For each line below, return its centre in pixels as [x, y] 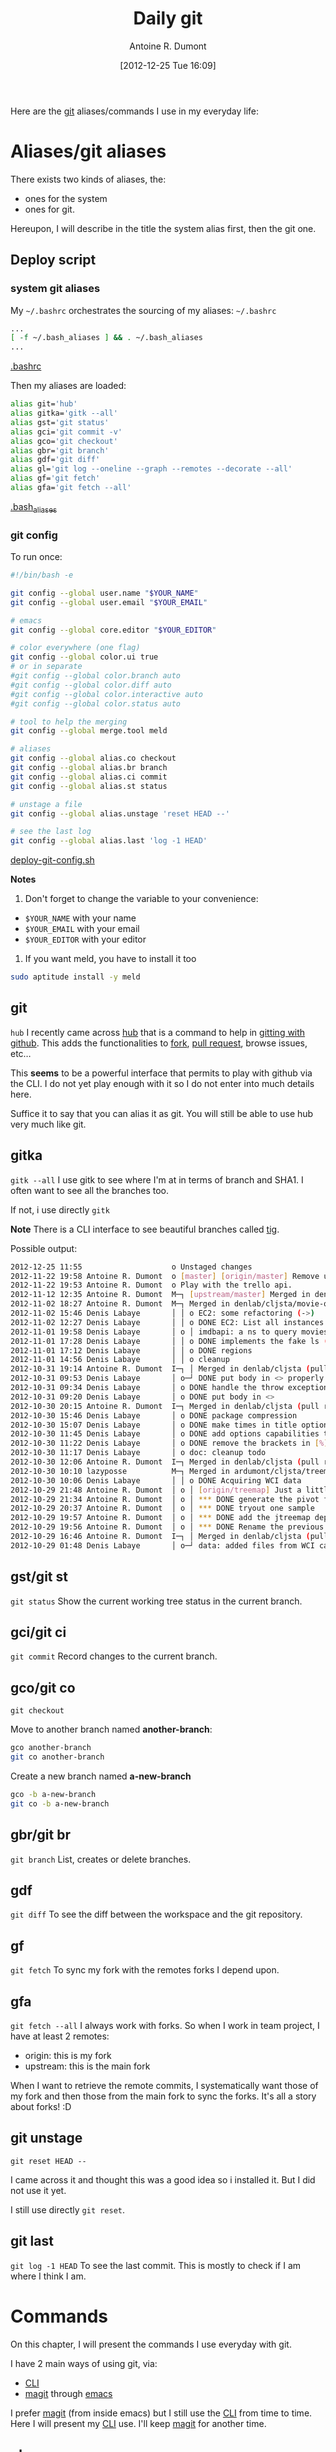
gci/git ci [38, 1632]
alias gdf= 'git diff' [55, 460]
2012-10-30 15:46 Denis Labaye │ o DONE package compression [154, 1415]
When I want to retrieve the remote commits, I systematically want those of [164, 2085]
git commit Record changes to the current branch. [114, 1656]
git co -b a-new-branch [60, 1803]
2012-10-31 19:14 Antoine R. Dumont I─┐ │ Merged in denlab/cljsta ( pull [169, 1369]
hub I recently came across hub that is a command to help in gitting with [158, 1032]
